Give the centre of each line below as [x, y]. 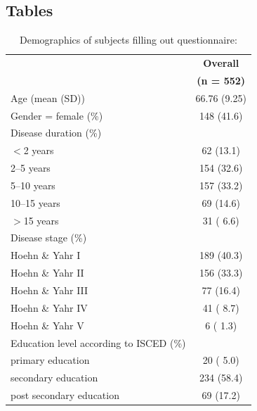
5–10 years [33, 185]
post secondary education [65, 395]
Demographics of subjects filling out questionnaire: [128, 40]
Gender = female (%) [57, 115]
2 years [39, 150]
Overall [221, 63]
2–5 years [31, 168]
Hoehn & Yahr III [50, 290]
